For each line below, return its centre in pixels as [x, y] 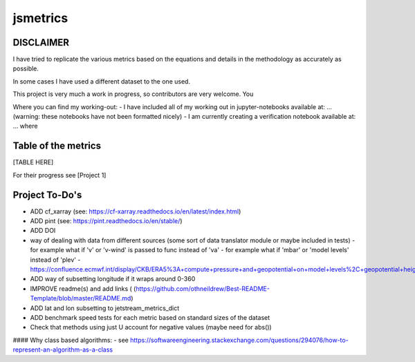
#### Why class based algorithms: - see [71, 340]
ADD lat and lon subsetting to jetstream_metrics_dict [105, 308]
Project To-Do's [47, 194]
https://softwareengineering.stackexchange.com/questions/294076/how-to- [239, 340]
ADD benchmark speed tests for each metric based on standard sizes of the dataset [150, 317]
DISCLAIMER [41, 42]
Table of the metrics [57, 146]
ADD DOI [43, 231]
